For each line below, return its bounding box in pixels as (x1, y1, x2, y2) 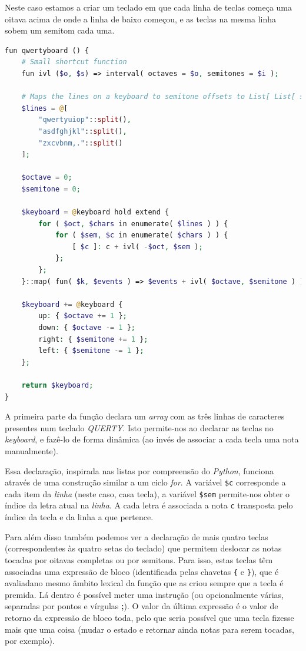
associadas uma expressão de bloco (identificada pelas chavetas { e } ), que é (5, 565, 279, 577)
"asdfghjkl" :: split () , (38, 127, 127, 136)
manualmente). (5, 444, 58, 457)
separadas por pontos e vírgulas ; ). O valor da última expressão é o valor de (5, 600, 278, 612)
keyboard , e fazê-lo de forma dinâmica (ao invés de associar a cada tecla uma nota (5, 433, 299, 445)
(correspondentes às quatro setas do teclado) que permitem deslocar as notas (5, 542, 282, 554)
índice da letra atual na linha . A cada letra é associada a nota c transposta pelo (5, 499, 293, 511)
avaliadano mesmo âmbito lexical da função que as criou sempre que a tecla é (5, 577, 284, 589)
